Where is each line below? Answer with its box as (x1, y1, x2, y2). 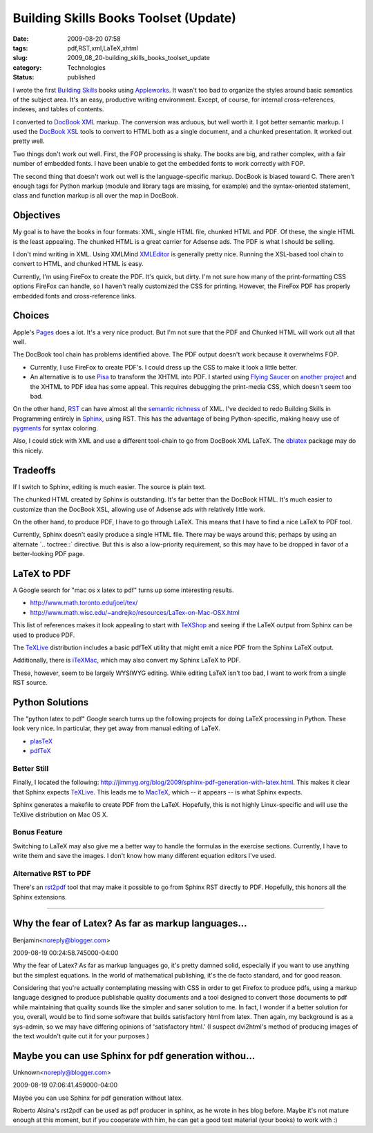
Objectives (12, 209, 61, 221)
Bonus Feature (12, 828, 63, 837)
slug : (12, 54, 28, 62)
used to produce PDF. (12, 631, 75, 639)
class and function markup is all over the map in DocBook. (12, 191, 179, 200)
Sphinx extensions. (12, 893, 67, 901)
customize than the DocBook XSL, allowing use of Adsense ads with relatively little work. (12, 505, 266, 513)
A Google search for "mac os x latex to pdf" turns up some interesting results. (12, 586, 234, 594)
